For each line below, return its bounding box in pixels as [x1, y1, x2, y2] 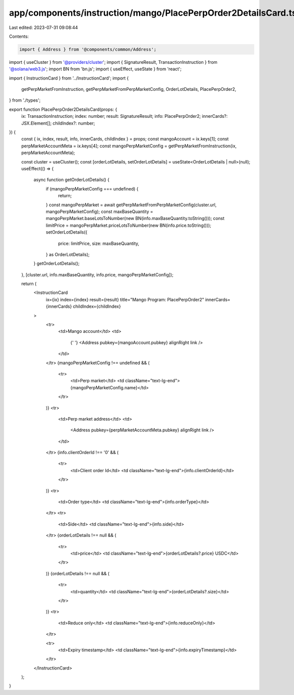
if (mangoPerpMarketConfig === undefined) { [46, 186, 139, 191]
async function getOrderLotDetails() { [33, 177, 110, 183]
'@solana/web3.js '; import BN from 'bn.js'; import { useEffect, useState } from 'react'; [9, 66, 182, 72]
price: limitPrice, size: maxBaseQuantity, [58, 241, 140, 246]
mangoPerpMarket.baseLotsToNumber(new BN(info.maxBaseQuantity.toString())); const [46, 215, 225, 221]
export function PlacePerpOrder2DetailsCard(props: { [9, 106, 118, 112]
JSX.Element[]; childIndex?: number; [21, 120, 95, 126]
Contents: [9, 33, 29, 39]
